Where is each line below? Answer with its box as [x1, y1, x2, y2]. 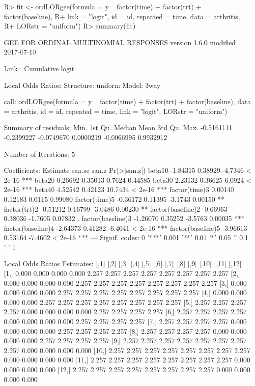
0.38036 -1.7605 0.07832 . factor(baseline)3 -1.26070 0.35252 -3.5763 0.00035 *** [4, 213, 245, 223]
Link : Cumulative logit [4, 63, 75, 73]
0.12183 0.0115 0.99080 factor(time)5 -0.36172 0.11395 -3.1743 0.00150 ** [4, 193, 225, 204]
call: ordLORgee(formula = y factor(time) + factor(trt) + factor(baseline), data [4, 96, 251, 107]
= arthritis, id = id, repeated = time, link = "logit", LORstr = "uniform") [4, 106, 227, 116]
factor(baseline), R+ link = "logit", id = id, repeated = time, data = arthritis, [4, 11, 240, 21]
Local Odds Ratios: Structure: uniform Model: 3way [4, 80, 161, 90]
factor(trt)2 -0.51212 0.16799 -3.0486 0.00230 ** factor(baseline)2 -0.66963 [4, 203, 227, 214]
